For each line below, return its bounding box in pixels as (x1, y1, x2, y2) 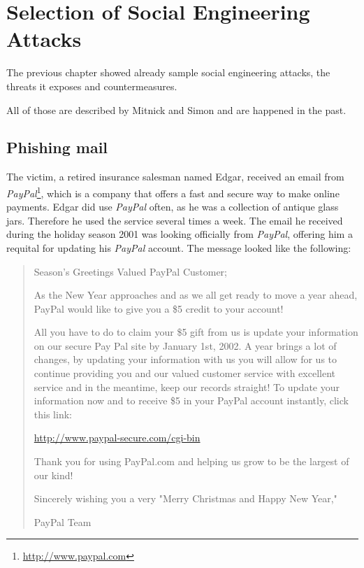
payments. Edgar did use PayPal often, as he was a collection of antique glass (6, 199, 339, 214)
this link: (34, 406, 72, 421)
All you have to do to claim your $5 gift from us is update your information (34, 325, 358, 339)
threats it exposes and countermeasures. (6, 78, 177, 93)
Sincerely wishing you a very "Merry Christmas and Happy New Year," (34, 491, 337, 506)
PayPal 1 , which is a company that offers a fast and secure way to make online (6, 183, 340, 200)
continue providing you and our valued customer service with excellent (34, 366, 335, 381)
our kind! (34, 467, 73, 482)
